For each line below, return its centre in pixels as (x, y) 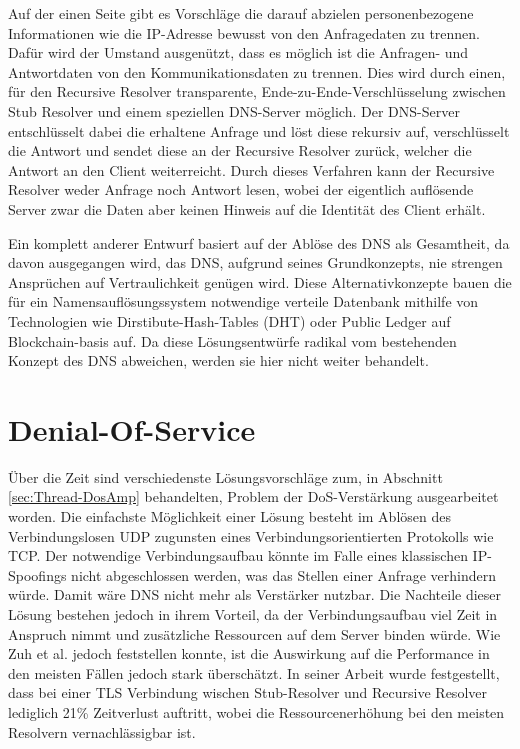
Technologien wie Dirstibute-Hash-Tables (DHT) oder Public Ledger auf (229, 320)
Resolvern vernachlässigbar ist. (102, 731)
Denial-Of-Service (132, 428)
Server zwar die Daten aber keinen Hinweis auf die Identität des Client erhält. (247, 208)
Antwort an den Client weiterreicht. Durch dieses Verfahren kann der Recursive (251, 169)
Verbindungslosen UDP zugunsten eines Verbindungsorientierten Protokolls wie (251, 535)
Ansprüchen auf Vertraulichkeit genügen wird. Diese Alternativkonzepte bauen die (260, 281)
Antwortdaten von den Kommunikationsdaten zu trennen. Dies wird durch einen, (257, 71)
